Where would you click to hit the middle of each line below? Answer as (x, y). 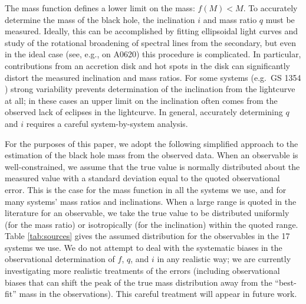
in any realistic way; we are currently (224, 259)
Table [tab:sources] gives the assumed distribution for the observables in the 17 (147, 236)
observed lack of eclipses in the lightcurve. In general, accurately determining (144, 112)
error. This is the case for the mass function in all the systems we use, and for (146, 189)
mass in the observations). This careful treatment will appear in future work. (158, 294)
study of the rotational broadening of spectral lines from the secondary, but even (151, 42)
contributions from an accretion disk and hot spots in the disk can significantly (148, 65)
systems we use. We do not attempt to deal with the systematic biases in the (144, 247)
